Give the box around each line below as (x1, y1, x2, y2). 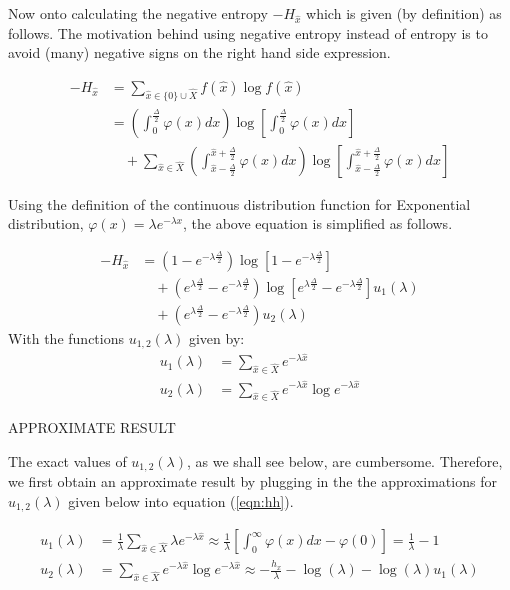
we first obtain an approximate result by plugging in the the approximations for (8, 471, 497, 492)
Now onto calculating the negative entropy (8, 3, 268, 23)
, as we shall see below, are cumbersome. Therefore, (186, 450, 503, 471)
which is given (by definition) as (306, 3, 502, 23)
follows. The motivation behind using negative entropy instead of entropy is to (8, 22, 488, 43)
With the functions (8, 327, 124, 348)
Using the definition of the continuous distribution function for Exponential (8, 193, 471, 214)
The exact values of (8, 450, 127, 471)
